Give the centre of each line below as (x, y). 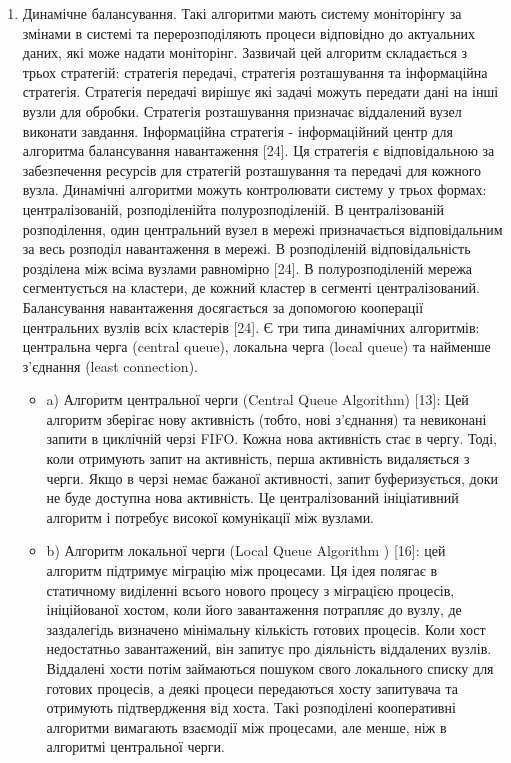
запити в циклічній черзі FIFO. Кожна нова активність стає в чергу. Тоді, (271, 438)
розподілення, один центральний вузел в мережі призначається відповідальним (262, 228)
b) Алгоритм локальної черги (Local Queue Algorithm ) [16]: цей (246, 550)
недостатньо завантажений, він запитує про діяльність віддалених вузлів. (269, 648)
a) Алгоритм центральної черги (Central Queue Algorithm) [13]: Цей (257, 399)
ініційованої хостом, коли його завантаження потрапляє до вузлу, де (254, 609)
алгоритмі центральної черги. (135, 746)
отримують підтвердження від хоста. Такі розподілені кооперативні (251, 707)
